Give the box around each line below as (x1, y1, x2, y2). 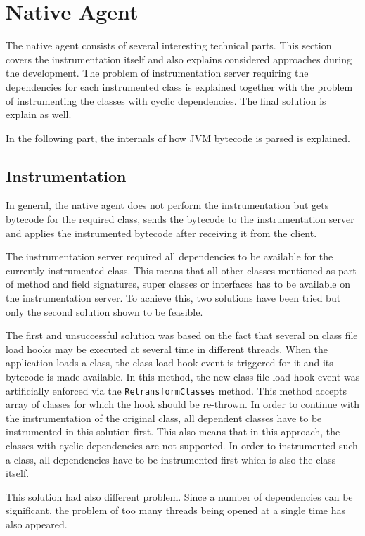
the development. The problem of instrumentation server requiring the (6, 65, 309, 80)
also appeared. (6, 517, 68, 532)
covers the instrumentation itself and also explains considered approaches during (6, 51, 352, 66)
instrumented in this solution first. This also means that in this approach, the (6, 424, 340, 439)
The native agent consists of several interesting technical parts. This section (6, 38, 332, 53)
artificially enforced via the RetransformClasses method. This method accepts (6, 383, 347, 397)
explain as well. (6, 107, 72, 122)
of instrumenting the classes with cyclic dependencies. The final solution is (6, 93, 326, 108)
